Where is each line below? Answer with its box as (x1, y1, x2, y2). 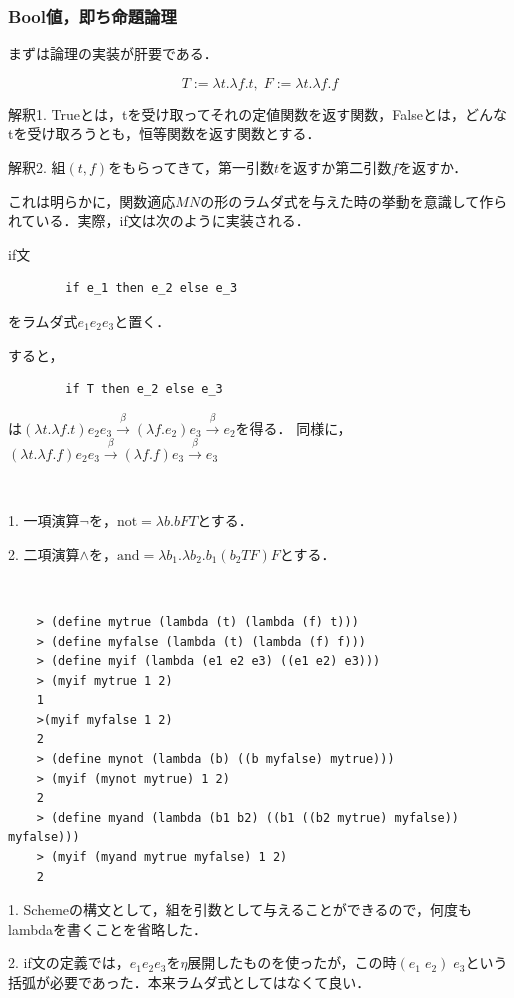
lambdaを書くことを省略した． (8, 918, 208, 939)
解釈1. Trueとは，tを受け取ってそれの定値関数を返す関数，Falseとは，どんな (8, 103, 507, 124)
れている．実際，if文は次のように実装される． (8, 210, 310, 231)
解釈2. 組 (8, 157, 66, 177)
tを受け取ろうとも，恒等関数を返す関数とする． (8, 123, 321, 144)
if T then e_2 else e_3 (65, 382, 223, 397)
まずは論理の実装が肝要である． (8, 43, 218, 64)
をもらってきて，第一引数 (108, 157, 275, 177)
